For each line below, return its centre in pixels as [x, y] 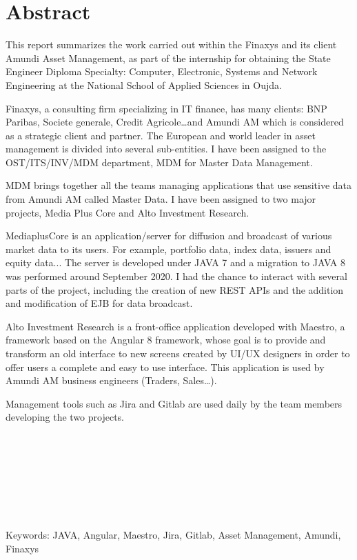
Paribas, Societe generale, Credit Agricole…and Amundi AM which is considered [175, 122]
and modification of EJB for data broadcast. [99, 303]
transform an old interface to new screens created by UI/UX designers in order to [178, 353]
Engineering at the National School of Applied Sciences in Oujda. [144, 84]
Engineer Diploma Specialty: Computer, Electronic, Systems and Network [162, 71]
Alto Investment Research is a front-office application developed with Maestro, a [175, 326]
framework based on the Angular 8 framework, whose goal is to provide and [166, 340]
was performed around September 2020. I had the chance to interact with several [176, 276]
